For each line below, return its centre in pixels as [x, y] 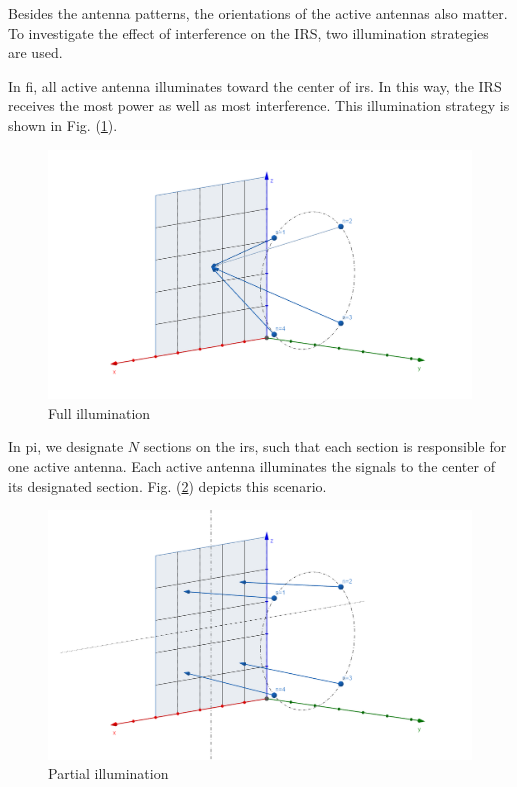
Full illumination [99, 412]
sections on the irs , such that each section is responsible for [325, 446]
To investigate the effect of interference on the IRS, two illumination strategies [248, 32]
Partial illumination [108, 773]
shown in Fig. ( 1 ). [63, 124]
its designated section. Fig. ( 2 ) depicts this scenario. [167, 485]
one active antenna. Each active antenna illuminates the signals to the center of [251, 466]
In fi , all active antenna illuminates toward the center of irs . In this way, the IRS [255, 85]
